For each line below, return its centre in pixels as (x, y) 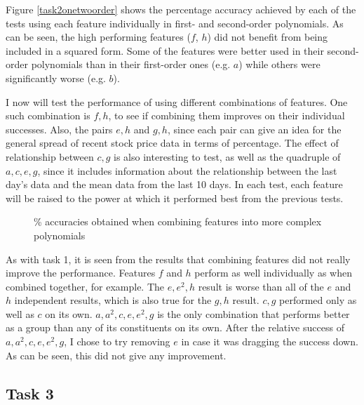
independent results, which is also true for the (113, 300)
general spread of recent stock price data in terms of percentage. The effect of (172, 143)
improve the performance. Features (81, 273)
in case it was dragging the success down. (270, 341)
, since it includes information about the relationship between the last (187, 170)
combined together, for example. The (85, 286)
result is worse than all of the (261, 286)
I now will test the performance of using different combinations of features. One (177, 101)
